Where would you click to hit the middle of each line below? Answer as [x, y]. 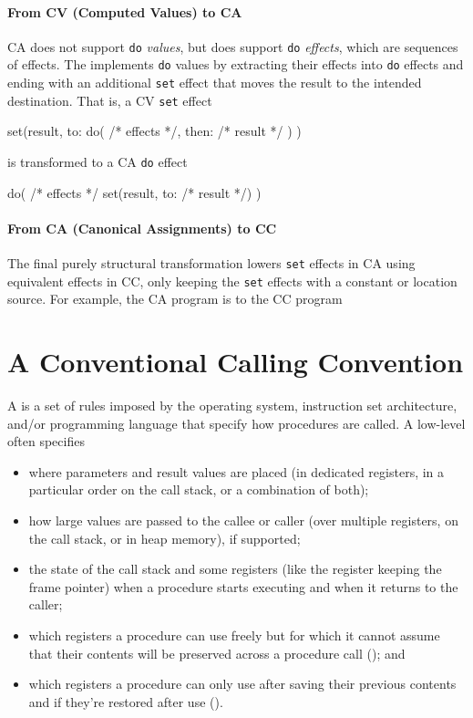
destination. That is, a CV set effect [110, 100]
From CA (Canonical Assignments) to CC [142, 228]
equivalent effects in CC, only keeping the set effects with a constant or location [232, 281]
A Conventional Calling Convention [236, 362]
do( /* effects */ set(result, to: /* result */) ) [134, 192]
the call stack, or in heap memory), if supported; [165, 538]
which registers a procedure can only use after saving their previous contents [242, 684]
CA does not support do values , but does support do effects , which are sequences [233, 46]
